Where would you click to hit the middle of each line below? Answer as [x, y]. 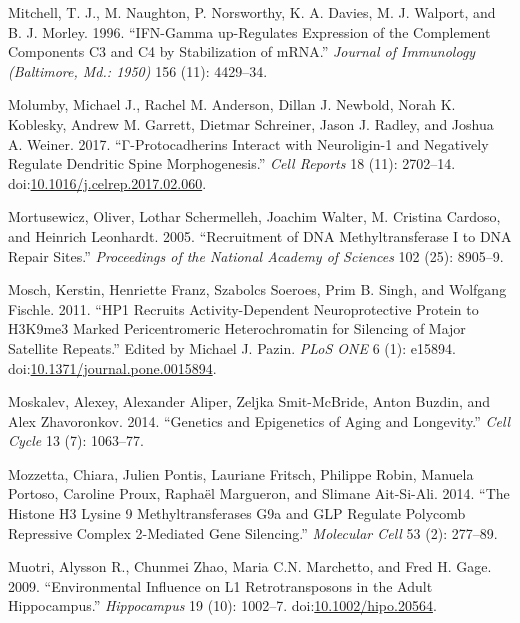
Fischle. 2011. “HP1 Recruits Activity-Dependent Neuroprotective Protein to [243, 308]
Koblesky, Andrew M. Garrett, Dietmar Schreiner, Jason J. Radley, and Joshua [251, 123]
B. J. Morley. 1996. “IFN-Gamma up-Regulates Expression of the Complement [249, 31]
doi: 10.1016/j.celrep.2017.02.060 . [107, 182]
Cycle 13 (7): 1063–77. [76, 440]
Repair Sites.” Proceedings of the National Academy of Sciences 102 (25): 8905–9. [256, 255]
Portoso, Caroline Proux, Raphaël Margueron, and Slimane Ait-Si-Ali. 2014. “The [259, 493]
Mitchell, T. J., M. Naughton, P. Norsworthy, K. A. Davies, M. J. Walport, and [252, 12]
